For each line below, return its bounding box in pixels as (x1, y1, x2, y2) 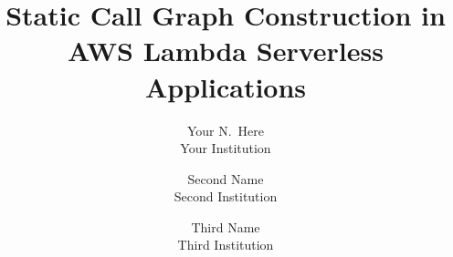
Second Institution (174, 187, 278, 206)
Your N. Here (186, 120, 265, 139)
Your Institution (180, 139, 271, 158)
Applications (144, 67, 307, 105)
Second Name (187, 169, 264, 188)
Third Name (191, 217, 260, 236)
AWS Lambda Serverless (68, 32, 384, 69)
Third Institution (177, 235, 274, 254)
